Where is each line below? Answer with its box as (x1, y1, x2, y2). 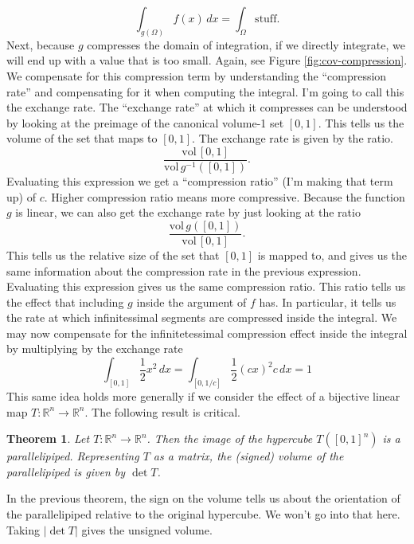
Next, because (6, 36, 75, 53)
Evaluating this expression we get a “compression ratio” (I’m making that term (6, 173, 393, 190)
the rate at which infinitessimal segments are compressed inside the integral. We (6, 309, 397, 326)
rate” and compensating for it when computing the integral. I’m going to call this (6, 83, 404, 100)
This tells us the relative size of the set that (6, 246, 220, 263)
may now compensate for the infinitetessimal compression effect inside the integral (6, 324, 408, 341)
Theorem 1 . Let (6, 430, 90, 447)
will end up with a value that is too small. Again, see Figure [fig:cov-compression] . (6, 52, 408, 68)
